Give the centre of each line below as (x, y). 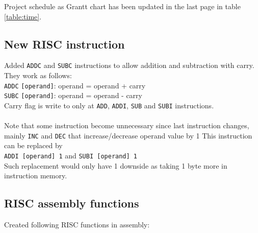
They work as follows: (38, 75)
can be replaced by (33, 145)
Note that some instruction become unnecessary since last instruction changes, (127, 125)
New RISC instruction (64, 44)
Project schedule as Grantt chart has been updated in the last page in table (122, 6)
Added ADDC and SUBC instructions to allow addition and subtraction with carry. (129, 65)
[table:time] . (23, 16)
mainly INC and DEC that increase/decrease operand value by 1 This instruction (128, 135)
